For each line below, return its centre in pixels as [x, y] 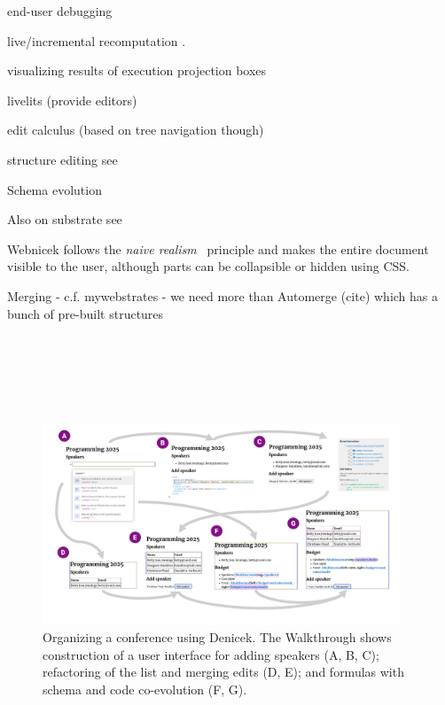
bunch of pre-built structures [86, 313]
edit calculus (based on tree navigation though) [136, 130]
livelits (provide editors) [72, 100]
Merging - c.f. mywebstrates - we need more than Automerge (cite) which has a [223, 295]
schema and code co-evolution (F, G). [145, 689]
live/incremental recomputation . [97, 40]
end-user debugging [60, 11]
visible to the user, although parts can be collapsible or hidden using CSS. [208, 266]
